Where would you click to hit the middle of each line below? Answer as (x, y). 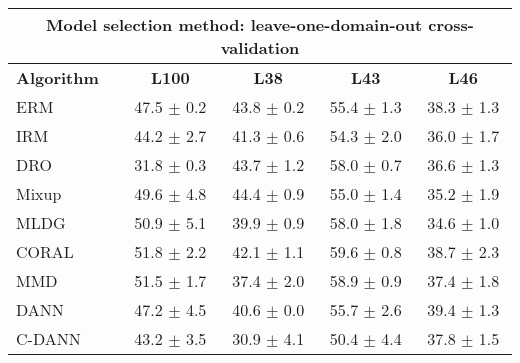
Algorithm (57, 77)
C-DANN (48, 338)
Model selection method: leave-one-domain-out (234, 24)
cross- (451, 24)
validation (260, 47)
